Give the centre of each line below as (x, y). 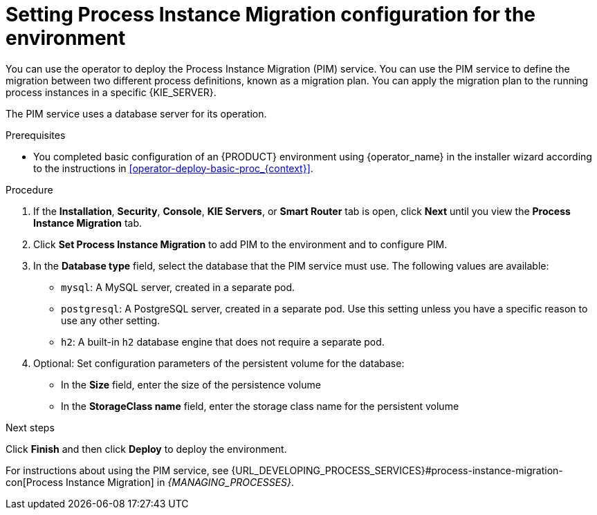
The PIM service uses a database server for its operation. (136, 113)
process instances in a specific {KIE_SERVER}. (111, 92)
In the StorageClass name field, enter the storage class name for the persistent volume (260, 406)
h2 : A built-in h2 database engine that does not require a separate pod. (223, 341)
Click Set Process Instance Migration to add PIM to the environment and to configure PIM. (240, 244)
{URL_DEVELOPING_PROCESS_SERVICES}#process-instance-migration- (397, 470)
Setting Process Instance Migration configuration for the (270, 15)
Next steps (30, 427)
